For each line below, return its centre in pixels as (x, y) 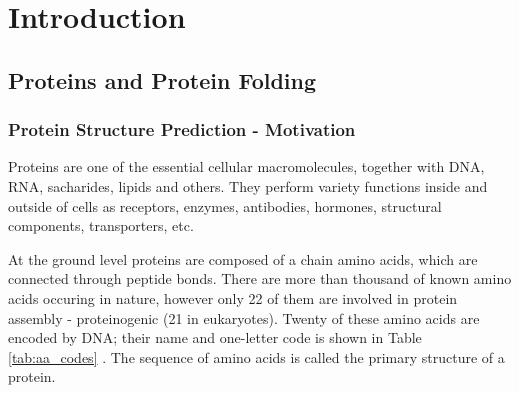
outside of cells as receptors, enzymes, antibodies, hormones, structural (225, 205)
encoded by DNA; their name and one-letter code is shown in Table (215, 337)
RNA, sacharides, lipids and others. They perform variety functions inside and (248, 185)
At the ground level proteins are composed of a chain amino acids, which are (243, 258)
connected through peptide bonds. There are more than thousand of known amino (260, 278)
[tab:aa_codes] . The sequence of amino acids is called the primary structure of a (256, 356)
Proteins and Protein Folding (162, 79)
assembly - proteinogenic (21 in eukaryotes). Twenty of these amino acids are (244, 317)
